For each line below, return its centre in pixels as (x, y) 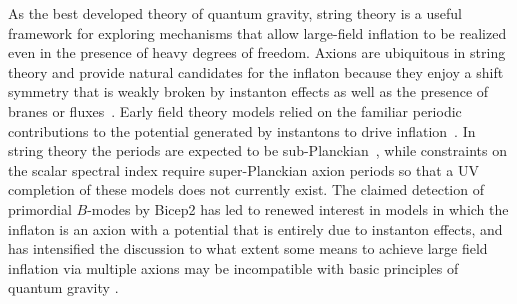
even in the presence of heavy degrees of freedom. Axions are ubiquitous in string (257, 52)
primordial (40, 208)
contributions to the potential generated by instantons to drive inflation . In (242, 130)
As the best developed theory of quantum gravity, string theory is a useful (235, 13)
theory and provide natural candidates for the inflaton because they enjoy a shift (256, 71)
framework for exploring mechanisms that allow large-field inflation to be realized (257, 32)
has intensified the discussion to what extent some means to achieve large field (248, 248)
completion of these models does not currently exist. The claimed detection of (246, 189)
